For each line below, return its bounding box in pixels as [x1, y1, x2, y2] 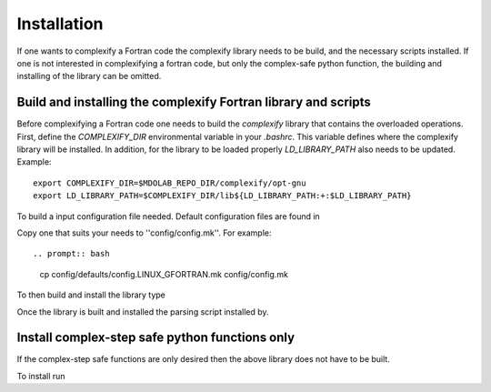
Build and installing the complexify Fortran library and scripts [16, 95, 372, 110]
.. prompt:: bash [33, 248, 110, 259]
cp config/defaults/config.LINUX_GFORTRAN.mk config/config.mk [39, 268, 288, 279]
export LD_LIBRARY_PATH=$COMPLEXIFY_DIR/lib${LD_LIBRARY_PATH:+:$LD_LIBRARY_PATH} [33, 191, 412, 201]
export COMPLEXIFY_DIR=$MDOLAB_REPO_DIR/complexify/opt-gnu [33, 177, 306, 188]
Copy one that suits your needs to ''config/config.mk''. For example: [16, 227, 272, 238]
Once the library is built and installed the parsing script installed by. [16, 306, 269, 317]
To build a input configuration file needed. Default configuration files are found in [16, 210, 320, 222]
